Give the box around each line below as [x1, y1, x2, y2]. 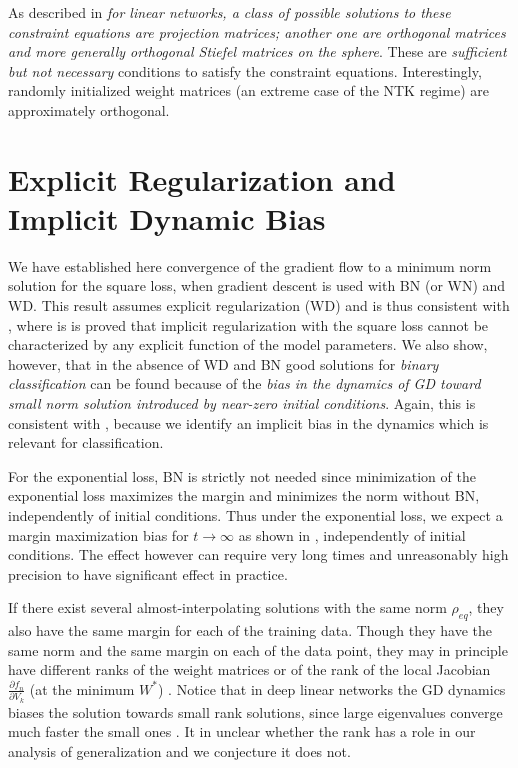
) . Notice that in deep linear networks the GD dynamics [157, 678, 506, 699]
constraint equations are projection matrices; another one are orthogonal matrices [8, 21, 506, 42]
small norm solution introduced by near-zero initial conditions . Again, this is [8, 393, 476, 414]
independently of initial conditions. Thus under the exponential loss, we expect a [8, 505, 503, 525]
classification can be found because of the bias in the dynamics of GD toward [8, 373, 481, 394]
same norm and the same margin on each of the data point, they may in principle [8, 639, 508, 660]
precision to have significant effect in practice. [8, 563, 288, 584]
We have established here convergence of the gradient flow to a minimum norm [8, 255, 492, 276]
